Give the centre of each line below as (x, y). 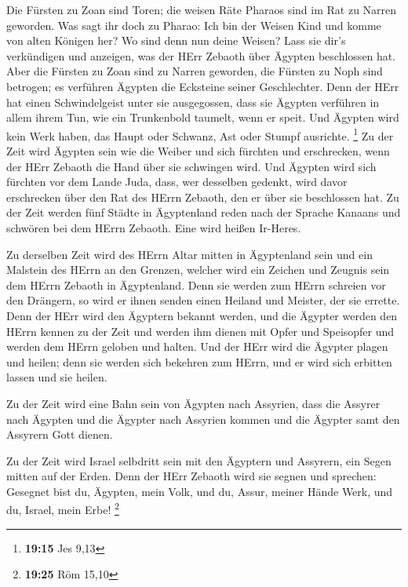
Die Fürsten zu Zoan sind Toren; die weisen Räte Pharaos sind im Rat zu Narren (202, 9)
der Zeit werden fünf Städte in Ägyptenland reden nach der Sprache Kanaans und (204, 212)
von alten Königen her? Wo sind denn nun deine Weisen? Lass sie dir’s (176, 40)
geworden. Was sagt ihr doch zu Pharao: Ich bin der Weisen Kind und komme (194, 25)
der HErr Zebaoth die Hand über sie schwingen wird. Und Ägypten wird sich (191, 166)
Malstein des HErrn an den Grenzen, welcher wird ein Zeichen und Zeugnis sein (198, 270)
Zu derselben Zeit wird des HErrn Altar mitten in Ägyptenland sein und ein (189, 254)
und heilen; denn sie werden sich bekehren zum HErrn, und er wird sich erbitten (199, 361)
